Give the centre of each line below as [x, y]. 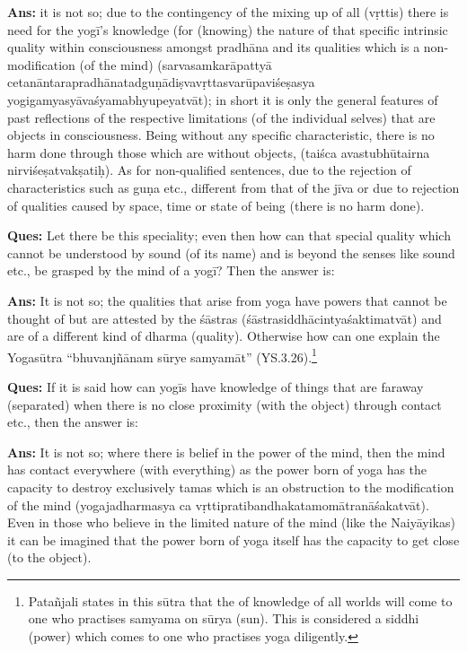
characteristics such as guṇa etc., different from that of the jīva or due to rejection [233, 187]
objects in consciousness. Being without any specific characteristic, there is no [221, 135]
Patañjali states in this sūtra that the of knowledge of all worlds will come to [240, 600]
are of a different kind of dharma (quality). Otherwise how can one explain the [224, 336]
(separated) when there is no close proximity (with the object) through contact [225, 404]
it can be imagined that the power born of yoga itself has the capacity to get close [233, 539]
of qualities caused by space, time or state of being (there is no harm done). [216, 205]
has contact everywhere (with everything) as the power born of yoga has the [217, 469]
